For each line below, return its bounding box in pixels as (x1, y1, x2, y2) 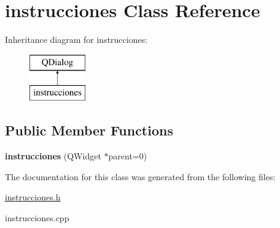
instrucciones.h (5, 191, 61, 203)
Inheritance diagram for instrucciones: (5, 33, 148, 46)
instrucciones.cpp (5, 211, 69, 224)
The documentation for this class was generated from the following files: (5, 170, 276, 183)
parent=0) (108, 150, 147, 162)
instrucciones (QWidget (5, 150, 101, 162)
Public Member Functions (5, 121, 173, 140)
